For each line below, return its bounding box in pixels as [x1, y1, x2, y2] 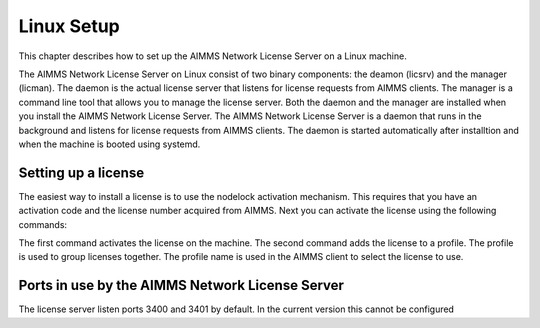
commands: [18, 218, 68, 230]
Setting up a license [18, 164, 145, 181]
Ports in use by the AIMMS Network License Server [18, 277, 345, 294]
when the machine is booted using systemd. [18, 138, 201, 150]
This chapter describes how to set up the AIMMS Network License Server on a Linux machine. [18, 50, 407, 62]
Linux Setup [18, 15, 120, 37]
